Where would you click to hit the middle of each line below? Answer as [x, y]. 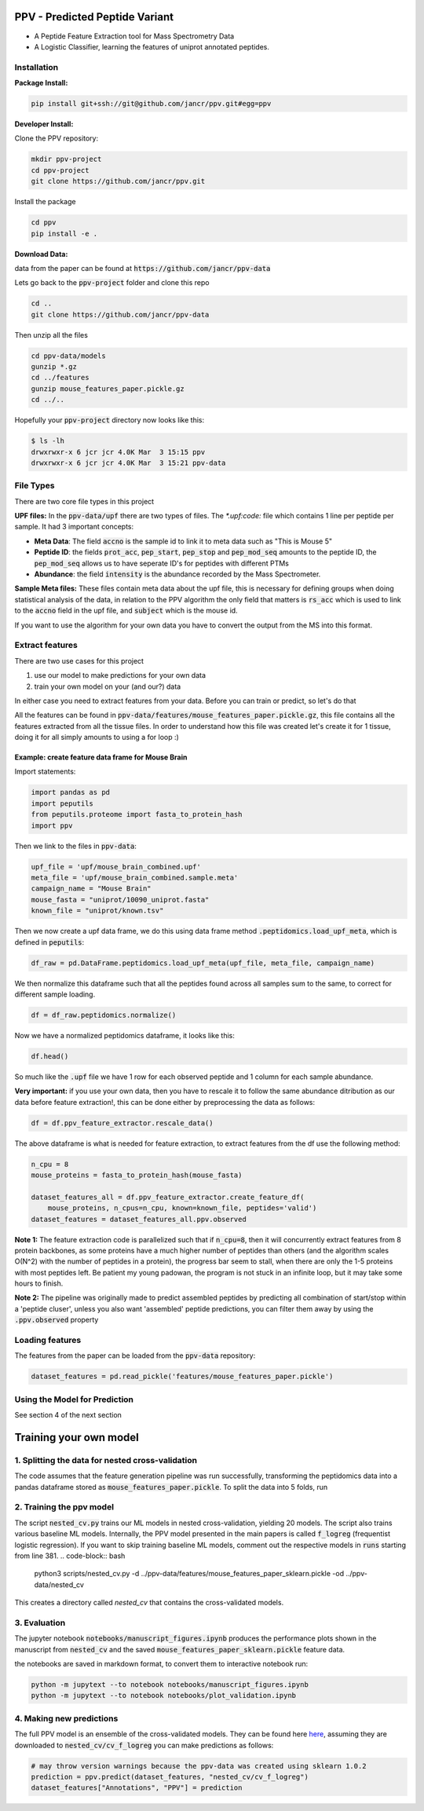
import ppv [52, 825]
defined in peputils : [49, 942]
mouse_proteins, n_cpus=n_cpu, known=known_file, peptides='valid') [182, 1208]
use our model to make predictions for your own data [120, 675]
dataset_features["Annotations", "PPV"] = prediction [137, 1788]
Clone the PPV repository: [56, 138]
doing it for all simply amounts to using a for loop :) [97, 737]
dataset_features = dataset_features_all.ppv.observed [139, 1219]
